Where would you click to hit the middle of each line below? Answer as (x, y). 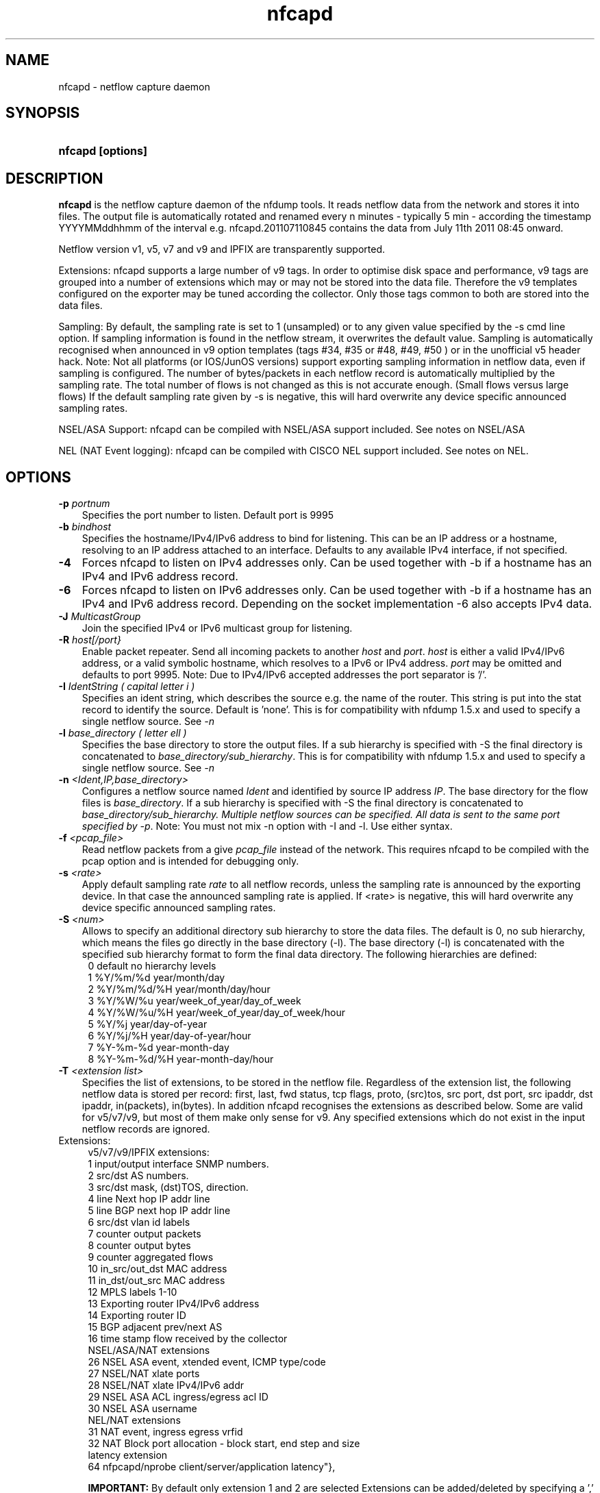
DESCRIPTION (54, 178)
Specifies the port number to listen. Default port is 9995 (208, 515)
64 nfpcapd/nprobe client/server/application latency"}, (212, 1467)
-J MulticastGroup (100, 617)
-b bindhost (85, 527)
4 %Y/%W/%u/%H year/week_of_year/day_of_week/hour (217, 1013)
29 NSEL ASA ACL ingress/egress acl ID (178, 1397)
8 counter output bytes (139, 1246)
